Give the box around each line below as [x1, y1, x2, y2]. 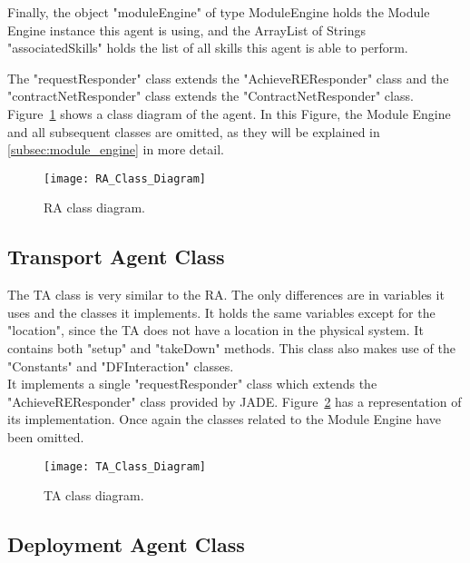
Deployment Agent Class [7, 530, 245, 558]
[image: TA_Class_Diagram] [44, 459, 206, 473]
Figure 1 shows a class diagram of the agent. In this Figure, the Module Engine [7, 104, 451, 123]
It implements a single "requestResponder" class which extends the [7, 374, 377, 393]
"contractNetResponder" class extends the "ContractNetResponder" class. [7, 86, 414, 105]
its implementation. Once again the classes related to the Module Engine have [7, 410, 442, 429]
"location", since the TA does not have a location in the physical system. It [7, 321, 424, 340]
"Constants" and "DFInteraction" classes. [7, 356, 234, 375]
